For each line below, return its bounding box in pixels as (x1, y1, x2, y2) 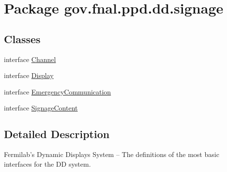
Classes (4, 31, 41, 46)
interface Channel (4, 54, 56, 64)
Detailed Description (4, 126, 110, 141)
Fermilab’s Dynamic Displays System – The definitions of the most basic (4, 149, 219, 159)
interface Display (4, 70, 54, 80)
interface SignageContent (4, 103, 78, 113)
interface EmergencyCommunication (4, 86, 111, 96)
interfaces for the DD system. (4, 158, 91, 169)
